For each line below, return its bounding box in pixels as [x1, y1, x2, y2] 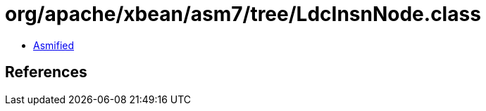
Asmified [33, 39, 75, 51]
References [5, 63, 87, 81]
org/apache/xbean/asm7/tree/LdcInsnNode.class [5, 2, 481, 26]
